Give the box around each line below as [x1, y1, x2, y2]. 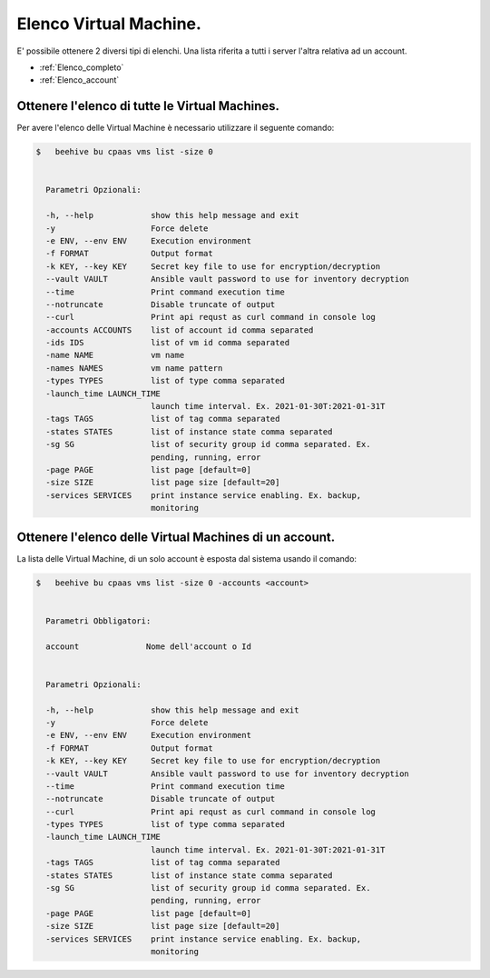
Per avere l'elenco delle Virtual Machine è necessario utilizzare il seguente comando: [16, 123, 335, 134]
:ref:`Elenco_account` [39, 75, 120, 85]
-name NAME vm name [45, 350, 185, 361]
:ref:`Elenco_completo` [39, 62, 124, 73]
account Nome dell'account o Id [45, 641, 251, 652]
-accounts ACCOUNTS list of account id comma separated [45, 324, 314, 335]
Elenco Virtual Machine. [16, 14, 201, 34]
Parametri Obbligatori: [45, 615, 152, 626]
